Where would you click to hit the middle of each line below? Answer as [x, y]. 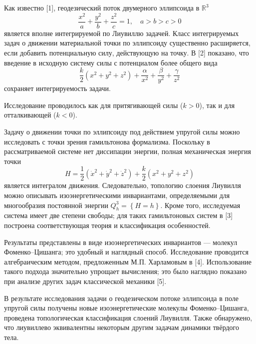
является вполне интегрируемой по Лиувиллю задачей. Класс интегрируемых [122, 33]
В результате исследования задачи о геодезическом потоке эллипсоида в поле [121, 298]
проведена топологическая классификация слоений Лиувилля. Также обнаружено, [128, 317]
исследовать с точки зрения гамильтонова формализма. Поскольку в [107, 141]
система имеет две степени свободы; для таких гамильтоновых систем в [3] [119, 215]
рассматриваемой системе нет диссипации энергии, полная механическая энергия [128, 151]
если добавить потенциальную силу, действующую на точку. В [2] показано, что [127, 52]
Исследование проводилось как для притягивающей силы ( [94, 105]
